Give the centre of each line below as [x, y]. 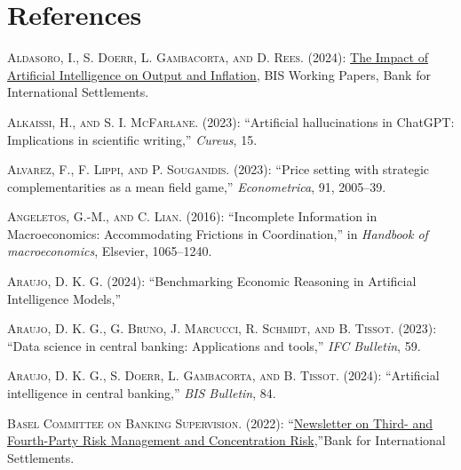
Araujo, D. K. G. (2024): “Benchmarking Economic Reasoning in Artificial [212, 281]
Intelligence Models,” [64, 298]
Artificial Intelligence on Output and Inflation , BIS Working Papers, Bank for [219, 74]
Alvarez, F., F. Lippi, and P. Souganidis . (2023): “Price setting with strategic [219, 169]
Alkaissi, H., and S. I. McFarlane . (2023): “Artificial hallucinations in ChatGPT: [231, 121]
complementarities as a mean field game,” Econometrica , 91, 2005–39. [197, 186]
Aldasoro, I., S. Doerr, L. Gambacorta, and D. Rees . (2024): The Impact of [218, 57]
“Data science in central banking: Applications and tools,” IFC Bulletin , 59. [214, 345]
